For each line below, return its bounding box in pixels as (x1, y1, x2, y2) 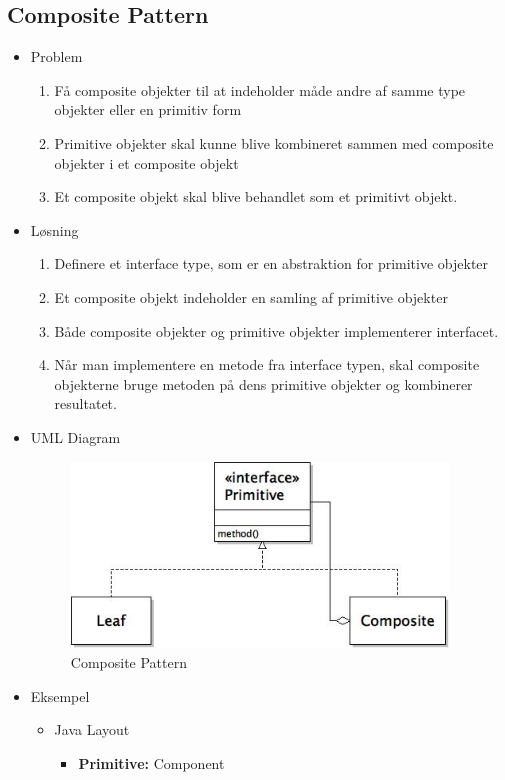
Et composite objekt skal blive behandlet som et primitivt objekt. (54, 186, 458, 207)
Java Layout (54, 719, 130, 740)
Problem (30, 46, 83, 67)
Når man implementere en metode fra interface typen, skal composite (54, 354, 480, 375)
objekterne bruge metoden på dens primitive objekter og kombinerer (54, 373, 473, 394)
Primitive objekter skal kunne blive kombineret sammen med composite (54, 132, 494, 153)
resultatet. (54, 393, 117, 414)
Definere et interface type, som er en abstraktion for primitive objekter (54, 253, 489, 274)
